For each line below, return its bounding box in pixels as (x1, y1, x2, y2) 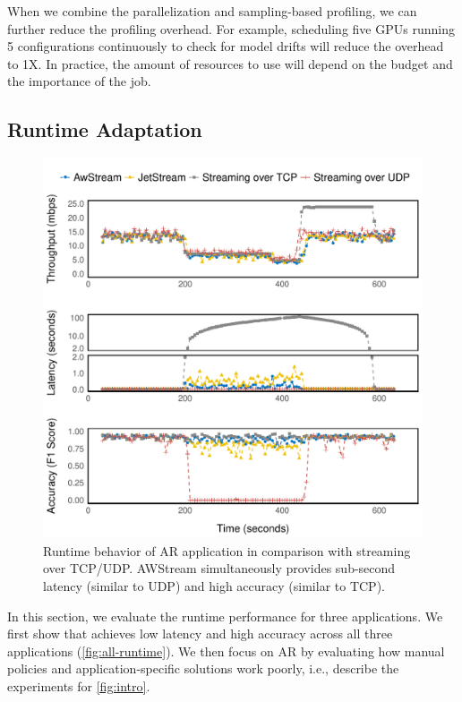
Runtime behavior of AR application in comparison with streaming (43, 541, 411, 560)
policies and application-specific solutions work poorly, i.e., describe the (7, 659, 399, 678)
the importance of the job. (7, 72, 151, 90)
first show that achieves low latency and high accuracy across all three (7, 624, 393, 643)
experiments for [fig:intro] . (7, 676, 150, 695)
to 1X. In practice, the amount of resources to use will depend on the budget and (7, 54, 453, 73)
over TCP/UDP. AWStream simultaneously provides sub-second (43, 559, 396, 578)
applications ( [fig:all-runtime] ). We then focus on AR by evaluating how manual (7, 641, 445, 660)
